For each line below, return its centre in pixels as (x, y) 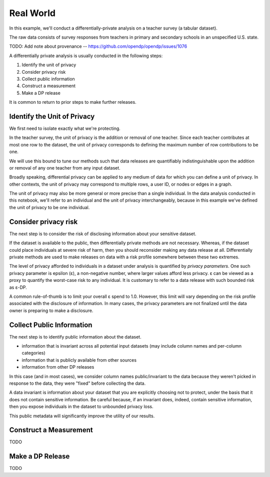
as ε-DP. (18, 287)
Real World (32, 13)
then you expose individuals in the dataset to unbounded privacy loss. (81, 407)
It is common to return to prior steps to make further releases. (73, 102)
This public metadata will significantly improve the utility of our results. (82, 416)
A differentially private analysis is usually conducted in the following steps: (86, 56)
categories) (34, 353)
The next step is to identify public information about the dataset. (75, 337)
